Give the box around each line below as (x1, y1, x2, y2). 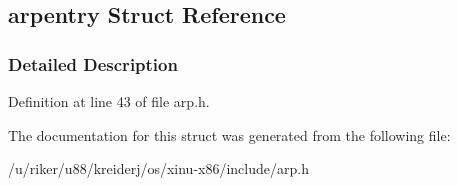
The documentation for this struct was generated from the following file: (8, 124, 451, 145)
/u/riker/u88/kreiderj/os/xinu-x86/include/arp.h (8, 158, 309, 179)
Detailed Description (8, 51, 178, 76)
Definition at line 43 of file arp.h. (8, 91, 210, 111)
